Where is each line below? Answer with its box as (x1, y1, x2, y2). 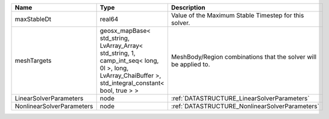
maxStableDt (14, 15, 51, 23)
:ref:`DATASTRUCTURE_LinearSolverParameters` (171, 94, 310, 102)
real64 (99, 15, 119, 23)
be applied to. (171, 60, 210, 68)
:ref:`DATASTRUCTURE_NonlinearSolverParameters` (171, 102, 319, 110)
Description (171, 4, 206, 11)
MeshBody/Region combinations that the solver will (171, 53, 316, 61)
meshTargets (14, 57, 52, 65)
